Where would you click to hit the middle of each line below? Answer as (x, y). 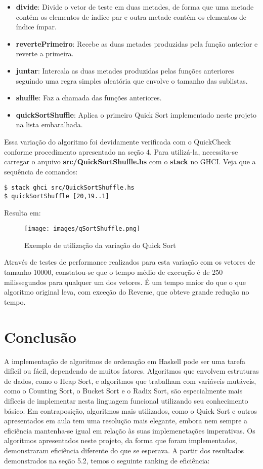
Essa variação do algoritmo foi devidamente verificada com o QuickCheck (118, 141)
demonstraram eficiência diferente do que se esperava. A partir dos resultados (124, 450)
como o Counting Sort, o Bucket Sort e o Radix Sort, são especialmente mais (123, 391)
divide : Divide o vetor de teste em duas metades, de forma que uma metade (135, 7)
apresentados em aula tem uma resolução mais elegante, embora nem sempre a (126, 421)
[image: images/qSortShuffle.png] (82, 229)
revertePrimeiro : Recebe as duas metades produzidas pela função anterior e (137, 43)
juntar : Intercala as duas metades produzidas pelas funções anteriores (125, 70)
